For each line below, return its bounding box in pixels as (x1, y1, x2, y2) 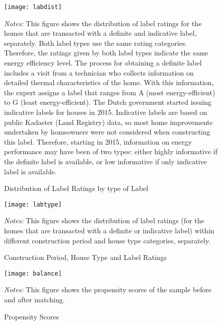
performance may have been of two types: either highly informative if (4, 146, 217, 157)
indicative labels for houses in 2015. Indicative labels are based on (4, 107, 207, 117)
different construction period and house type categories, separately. (4, 235, 211, 245)
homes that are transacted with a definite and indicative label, (4, 28, 197, 38)
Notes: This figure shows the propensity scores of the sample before (4, 284, 212, 295)
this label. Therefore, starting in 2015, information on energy (4, 136, 192, 147)
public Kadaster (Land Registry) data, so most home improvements (4, 116, 213, 127)
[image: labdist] (4, 4, 62, 11)
